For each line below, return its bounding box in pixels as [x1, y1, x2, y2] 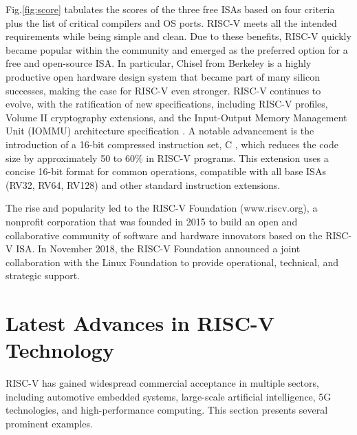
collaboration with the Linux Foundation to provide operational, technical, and [6, 254, 338, 269]
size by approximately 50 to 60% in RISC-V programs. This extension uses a [6, 150, 329, 165]
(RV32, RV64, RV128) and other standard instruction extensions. [6, 177, 281, 192]
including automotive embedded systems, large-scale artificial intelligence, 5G [6, 389, 332, 403]
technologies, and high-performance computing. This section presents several [6, 403, 328, 417]
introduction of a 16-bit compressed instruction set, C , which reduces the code [6, 136, 338, 151]
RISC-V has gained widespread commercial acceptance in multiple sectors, [6, 376, 319, 390]
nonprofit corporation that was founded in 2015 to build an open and [6, 214, 298, 228]
